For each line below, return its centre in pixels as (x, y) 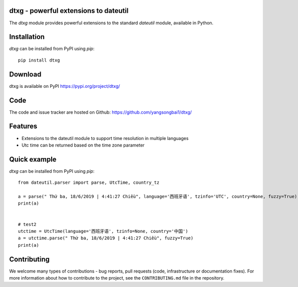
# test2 (27, 224)
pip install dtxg (39, 60)
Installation (27, 37)
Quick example (33, 159)
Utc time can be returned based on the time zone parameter (83, 145)
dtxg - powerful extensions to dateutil (69, 11)
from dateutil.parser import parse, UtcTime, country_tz (89, 183)
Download (25, 74)
